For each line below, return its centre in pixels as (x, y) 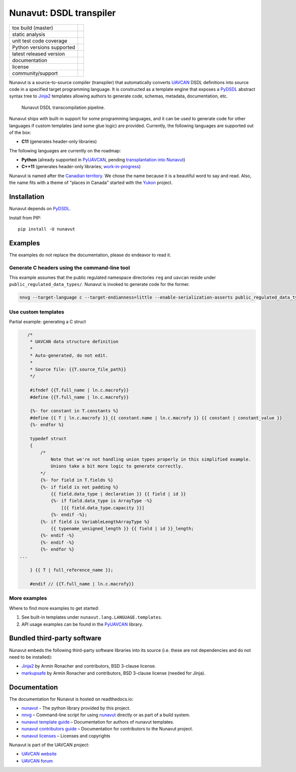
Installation (27, 197)
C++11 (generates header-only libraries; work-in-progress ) (81, 167)
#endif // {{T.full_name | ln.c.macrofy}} (82, 584)
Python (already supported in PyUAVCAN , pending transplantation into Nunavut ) (103, 160)
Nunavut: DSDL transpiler (62, 13)
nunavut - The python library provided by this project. (76, 708)
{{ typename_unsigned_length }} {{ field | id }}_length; (122, 528)
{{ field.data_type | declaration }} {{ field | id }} (118, 494)
